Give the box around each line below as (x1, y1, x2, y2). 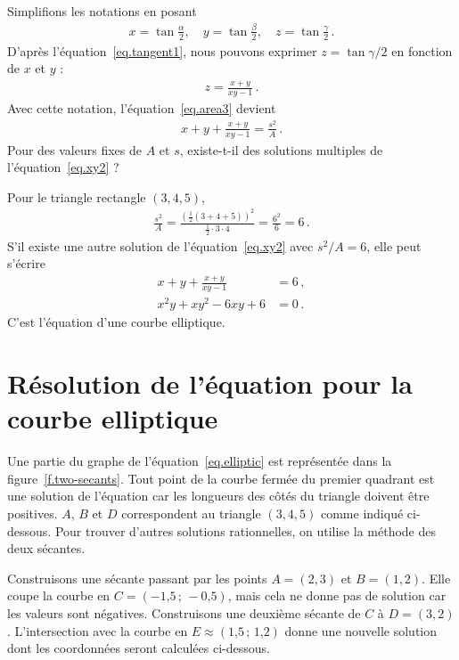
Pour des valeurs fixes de (7, 140, 142, 159)
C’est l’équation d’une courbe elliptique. (7, 313, 225, 331)
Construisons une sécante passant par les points (7, 568, 267, 587)
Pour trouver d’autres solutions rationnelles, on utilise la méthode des (54, 521, 436, 540)
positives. (7, 504, 58, 523)
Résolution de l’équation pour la (7, 365, 413, 402)
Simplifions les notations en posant (7, 2, 197, 20)
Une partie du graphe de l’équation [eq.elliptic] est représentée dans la (7, 452, 392, 470)
